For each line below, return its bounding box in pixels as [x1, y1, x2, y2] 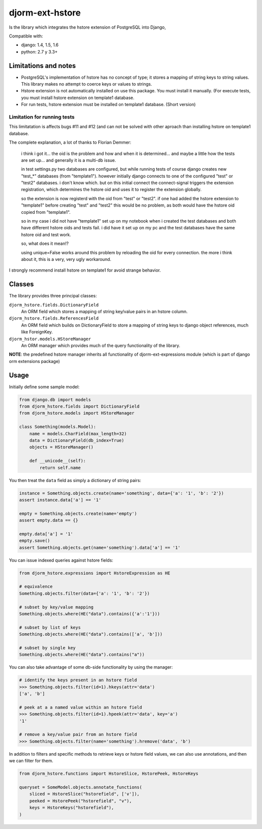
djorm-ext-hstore [9, 7, 81, 18]
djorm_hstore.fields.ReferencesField [9, 316, 99, 321]
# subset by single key [19, 645, 76, 651]
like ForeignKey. [21, 329, 53, 335]
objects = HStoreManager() [29, 445, 94, 450]
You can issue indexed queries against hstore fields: [9, 557, 114, 563]
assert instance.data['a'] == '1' [19, 497, 101, 502]
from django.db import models [19, 397, 91, 402]
